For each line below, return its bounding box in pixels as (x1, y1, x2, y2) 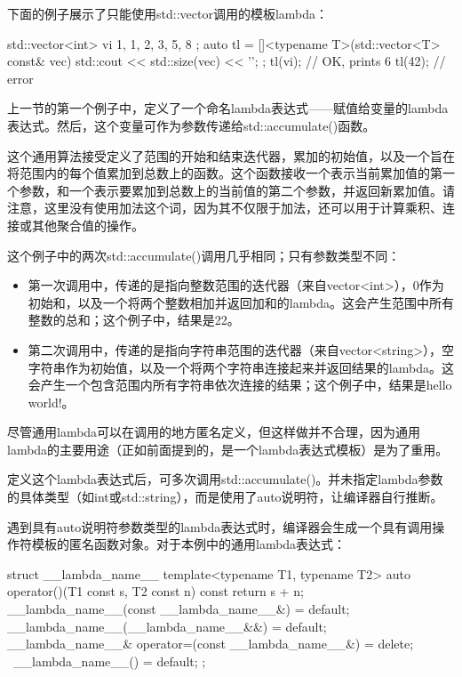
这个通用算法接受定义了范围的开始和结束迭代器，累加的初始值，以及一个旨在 (7, 146, 455, 165)
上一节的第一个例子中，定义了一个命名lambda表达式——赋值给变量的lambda (7, 99, 449, 117)
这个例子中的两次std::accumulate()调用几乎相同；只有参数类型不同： (7, 246, 401, 264)
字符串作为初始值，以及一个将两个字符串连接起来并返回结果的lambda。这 (28, 358, 454, 376)
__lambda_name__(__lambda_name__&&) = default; (7, 617, 327, 635)
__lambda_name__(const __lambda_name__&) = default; (7, 600, 350, 618)
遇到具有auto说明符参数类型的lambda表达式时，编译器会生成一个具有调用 (7, 517, 433, 536)
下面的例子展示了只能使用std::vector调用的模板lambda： (7, 4, 329, 22)
